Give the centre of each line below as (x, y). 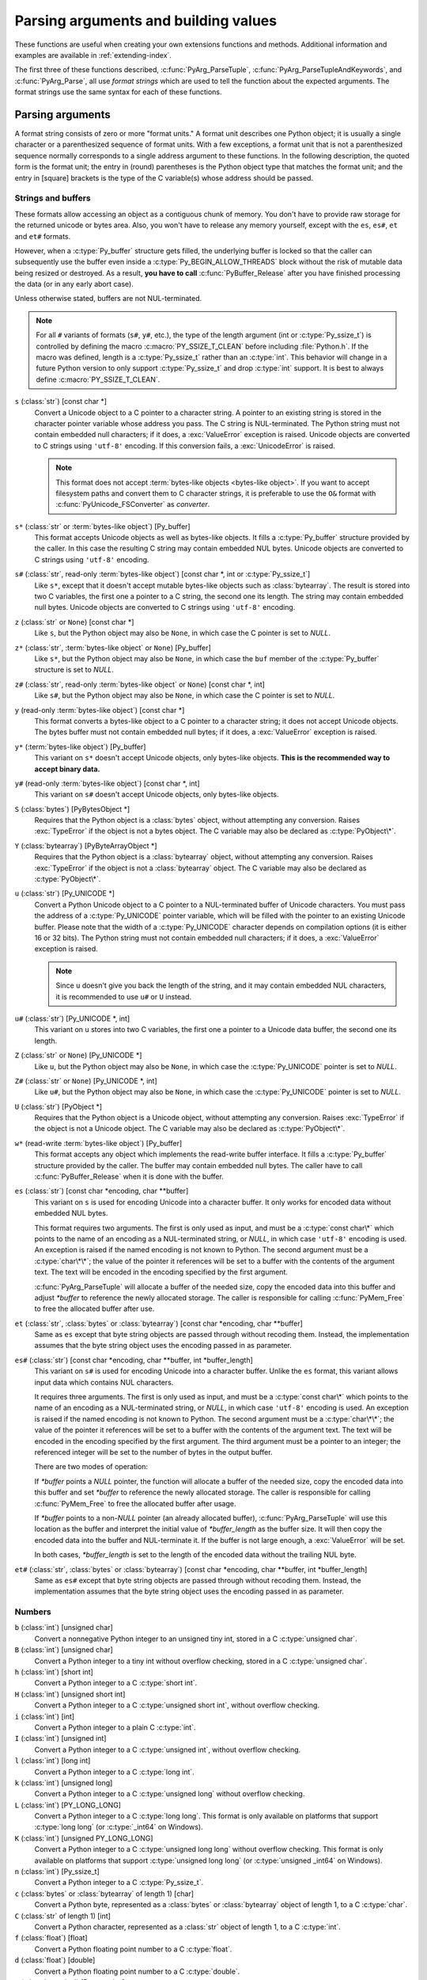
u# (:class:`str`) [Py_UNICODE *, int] (72, 1019)
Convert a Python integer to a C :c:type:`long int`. (115, 1772)
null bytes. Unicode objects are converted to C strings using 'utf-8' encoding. (165, 607)
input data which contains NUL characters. (104, 1382)
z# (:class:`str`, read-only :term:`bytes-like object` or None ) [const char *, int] (140, 684)
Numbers (33, 1612)
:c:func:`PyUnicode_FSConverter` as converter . (133, 505)
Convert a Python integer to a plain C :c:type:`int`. (115, 1727)
